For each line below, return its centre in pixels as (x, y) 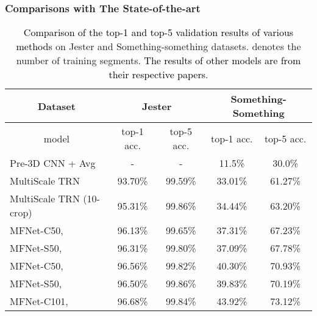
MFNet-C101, (39, 301)
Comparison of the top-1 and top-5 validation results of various (158, 32)
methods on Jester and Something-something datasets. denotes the (158, 46)
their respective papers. (158, 75)
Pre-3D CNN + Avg (53, 163)
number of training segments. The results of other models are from (158, 61)
